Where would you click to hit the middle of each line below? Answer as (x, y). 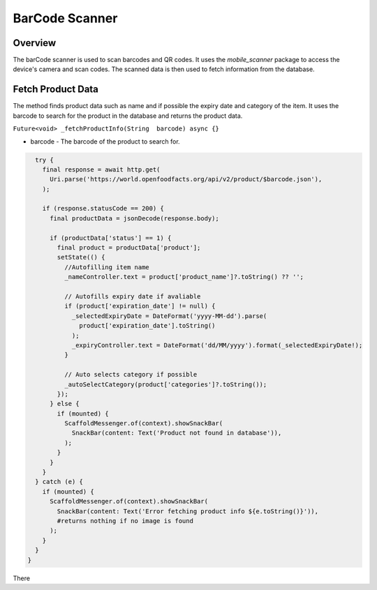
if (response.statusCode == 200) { (103, 209)
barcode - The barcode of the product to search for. (105, 141)
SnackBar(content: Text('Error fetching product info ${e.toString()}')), (188, 511)
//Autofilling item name (106, 267)
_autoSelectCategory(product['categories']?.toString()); (165, 384)
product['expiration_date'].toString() (147, 326)
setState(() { (81, 257)
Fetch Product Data (56, 90)
